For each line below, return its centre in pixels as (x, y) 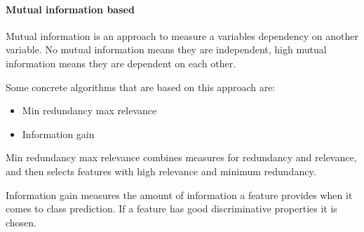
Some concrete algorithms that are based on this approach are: (141, 87)
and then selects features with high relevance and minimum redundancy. (161, 171)
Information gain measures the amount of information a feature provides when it (179, 195)
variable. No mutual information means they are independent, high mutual (166, 49)
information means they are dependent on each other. (121, 63)
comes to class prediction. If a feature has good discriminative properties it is (171, 209)
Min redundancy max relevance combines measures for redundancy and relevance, (181, 157)
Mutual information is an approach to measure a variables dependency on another (182, 35)
